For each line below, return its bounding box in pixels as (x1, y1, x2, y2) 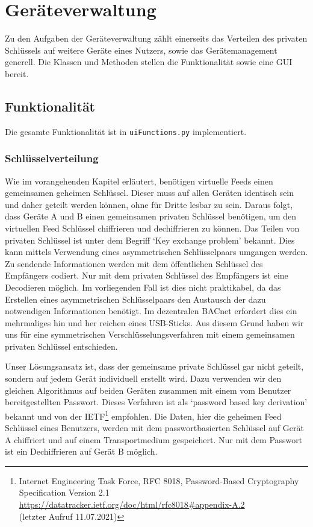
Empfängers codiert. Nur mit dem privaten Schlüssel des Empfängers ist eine (5, 269, 288, 282)
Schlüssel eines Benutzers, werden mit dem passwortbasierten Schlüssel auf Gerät (5, 421, 304, 434)
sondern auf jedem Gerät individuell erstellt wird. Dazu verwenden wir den (5, 372, 282, 385)
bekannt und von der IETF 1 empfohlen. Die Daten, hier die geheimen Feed (5, 408, 282, 422)
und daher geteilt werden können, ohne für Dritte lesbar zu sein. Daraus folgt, (5, 198, 293, 210)
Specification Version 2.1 (19, 486, 110, 499)
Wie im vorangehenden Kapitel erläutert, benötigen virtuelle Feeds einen (5, 174, 273, 187)
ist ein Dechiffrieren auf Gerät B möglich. (5, 445, 158, 458)
